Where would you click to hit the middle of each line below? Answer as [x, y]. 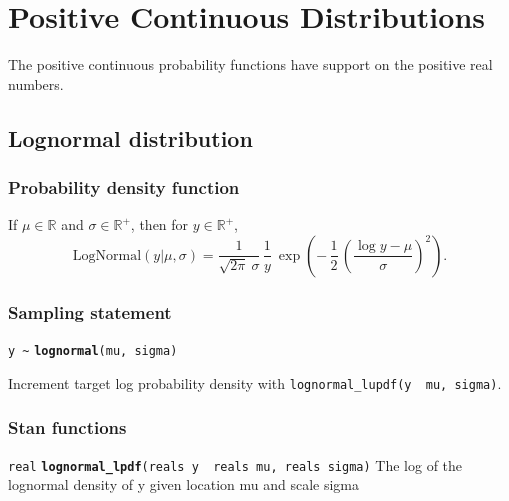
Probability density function [124, 187]
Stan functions [67, 427]
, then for [159, 224]
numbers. [36, 83]
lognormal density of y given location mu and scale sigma [184, 484]
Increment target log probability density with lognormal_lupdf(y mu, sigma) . [255, 382]
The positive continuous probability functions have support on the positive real [250, 64]
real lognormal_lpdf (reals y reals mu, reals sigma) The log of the [235, 464]
